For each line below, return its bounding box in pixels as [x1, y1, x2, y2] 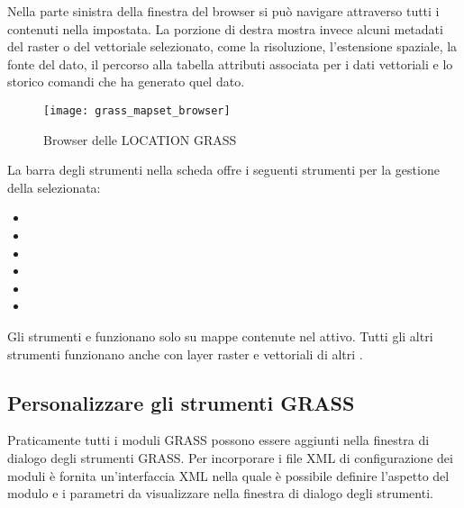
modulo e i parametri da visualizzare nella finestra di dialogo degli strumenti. [7, 484, 433, 503]
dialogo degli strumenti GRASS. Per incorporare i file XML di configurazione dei [7, 448, 453, 467]
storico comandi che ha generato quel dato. [7, 72, 245, 91]
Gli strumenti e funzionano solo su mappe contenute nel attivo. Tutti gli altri [7, 326, 433, 345]
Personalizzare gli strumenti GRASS [7, 388, 355, 416]
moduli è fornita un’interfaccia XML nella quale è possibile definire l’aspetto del [7, 466, 450, 485]
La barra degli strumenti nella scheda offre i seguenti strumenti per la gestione [7, 160, 440, 179]
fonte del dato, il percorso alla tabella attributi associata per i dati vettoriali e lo [7, 54, 453, 73]
